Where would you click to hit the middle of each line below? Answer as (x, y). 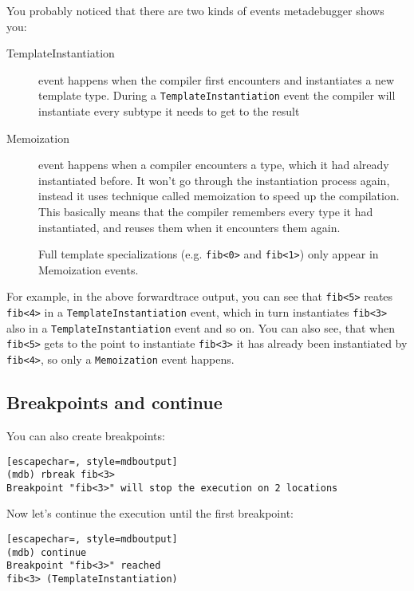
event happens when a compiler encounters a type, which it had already (214, 165)
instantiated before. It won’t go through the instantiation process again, (214, 180)
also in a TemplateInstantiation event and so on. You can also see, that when (201, 327)
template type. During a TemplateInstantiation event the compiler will (217, 95)
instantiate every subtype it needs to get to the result (169, 111)
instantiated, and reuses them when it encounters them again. (189, 227)
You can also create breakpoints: (86, 435)
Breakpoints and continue (114, 402)
